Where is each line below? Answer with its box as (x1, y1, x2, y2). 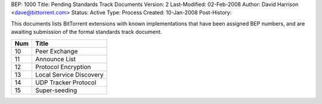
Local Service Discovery (35, 70, 104, 78)
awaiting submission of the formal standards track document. (11, 29, 162, 36)
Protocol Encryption (35, 62, 91, 71)
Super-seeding (35, 86, 78, 94)
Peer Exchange (35, 47, 78, 55)
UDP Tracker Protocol (35, 78, 97, 86)
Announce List (35, 55, 76, 63)
